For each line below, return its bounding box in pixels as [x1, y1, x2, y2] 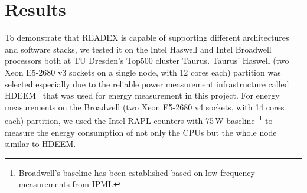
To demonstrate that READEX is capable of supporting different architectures [5, 31, 289, 44]
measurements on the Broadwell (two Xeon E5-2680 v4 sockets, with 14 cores [5, 100, 285, 113]
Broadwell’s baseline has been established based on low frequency [18, 166, 255, 178]
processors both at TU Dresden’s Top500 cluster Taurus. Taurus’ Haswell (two [5, 54, 289, 67]
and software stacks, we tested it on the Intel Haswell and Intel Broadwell [5, 42, 272, 55]
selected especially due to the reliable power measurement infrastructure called [5, 77, 289, 90]
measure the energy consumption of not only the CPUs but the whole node [5, 126, 277, 138]
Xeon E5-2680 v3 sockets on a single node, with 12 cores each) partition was [5, 66, 281, 78]
